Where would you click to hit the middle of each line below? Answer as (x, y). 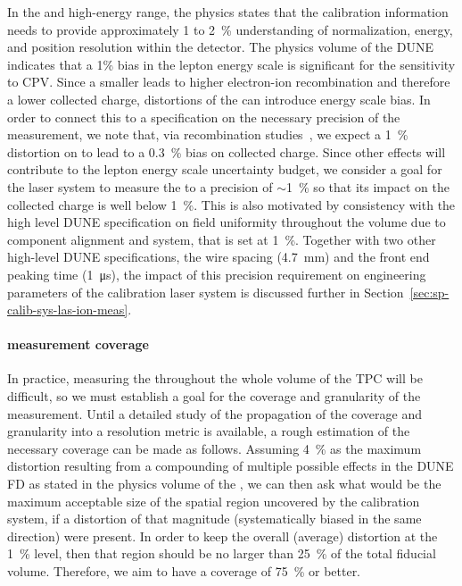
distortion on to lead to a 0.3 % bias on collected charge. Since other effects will (227, 151)
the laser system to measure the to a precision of (140, 186)
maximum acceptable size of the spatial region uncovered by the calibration (214, 501)
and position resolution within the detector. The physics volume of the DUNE (220, 47)
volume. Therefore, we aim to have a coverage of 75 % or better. (184, 571)
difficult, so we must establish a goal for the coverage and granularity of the (214, 396)
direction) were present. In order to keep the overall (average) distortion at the (223, 536)
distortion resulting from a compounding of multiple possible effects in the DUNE (231, 466)
